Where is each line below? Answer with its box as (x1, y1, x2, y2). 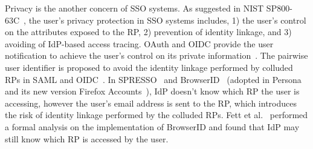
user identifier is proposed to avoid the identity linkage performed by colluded (5, 61, 293, 73)
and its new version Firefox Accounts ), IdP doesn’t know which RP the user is (5, 85, 300, 98)
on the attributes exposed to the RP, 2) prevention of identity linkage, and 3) (5, 25, 292, 38)
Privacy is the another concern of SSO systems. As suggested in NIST (5, 2, 264, 14)
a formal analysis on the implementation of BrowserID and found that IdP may (5, 120, 300, 133)
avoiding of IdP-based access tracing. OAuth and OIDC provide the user (5, 37, 274, 50)
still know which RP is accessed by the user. (5, 132, 169, 145)
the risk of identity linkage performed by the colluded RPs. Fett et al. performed (5, 108, 308, 121)
